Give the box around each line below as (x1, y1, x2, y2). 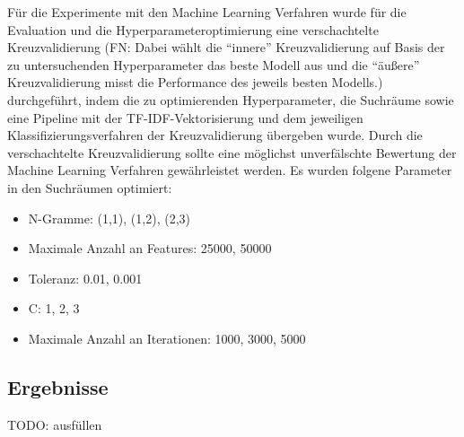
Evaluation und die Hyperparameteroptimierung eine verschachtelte (7, 20, 379, 39)
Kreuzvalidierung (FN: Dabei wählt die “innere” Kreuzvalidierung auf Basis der (7, 38, 445, 57)
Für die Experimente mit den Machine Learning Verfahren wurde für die (7, 3, 407, 21)
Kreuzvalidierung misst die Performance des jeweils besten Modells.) (7, 73, 383, 92)
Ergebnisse (7, 372, 109, 400)
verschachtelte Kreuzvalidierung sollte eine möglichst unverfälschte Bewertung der (7, 143, 457, 162)
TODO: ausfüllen (7, 415, 102, 433)
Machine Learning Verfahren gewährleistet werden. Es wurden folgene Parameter (7, 161, 452, 179)
